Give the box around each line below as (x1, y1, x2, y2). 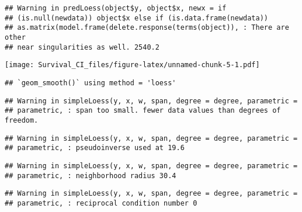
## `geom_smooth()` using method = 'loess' (5, 78, 176, 87)
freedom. (5, 116, 39, 124)
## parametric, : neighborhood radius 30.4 (5, 171, 176, 180)
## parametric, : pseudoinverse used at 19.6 (5, 144, 185, 152)
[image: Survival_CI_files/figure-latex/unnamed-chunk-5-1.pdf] (5, 61, 260, 69)
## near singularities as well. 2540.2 (5, 43, 159, 51)
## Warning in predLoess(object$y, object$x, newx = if (5, 4, 227, 12)
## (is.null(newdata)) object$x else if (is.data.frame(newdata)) (5, 13, 269, 22)
